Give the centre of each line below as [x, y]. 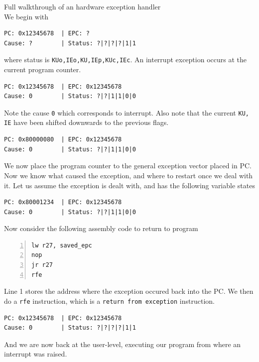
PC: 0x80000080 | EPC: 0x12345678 [63, 140]
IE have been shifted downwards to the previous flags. [86, 122]
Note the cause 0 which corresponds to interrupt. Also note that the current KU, [127, 112]
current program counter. [43, 69]
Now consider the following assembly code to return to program [101, 228]
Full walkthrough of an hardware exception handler [82, 6]
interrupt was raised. [36, 354]
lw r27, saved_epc [62, 245]
